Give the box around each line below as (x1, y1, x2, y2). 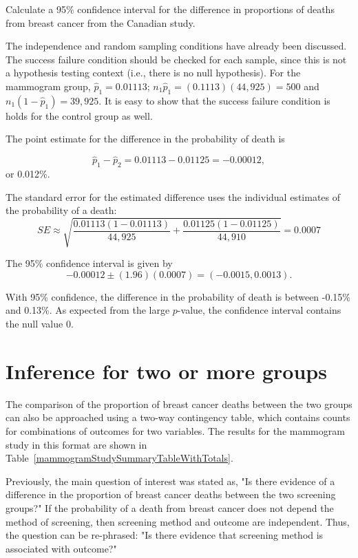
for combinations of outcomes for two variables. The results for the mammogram (6, 423, 345, 438)
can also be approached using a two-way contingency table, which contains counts (6, 410, 350, 425)
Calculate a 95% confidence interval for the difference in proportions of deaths (6, 2, 335, 16)
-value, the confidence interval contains (177, 303, 341, 317)
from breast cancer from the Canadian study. (6, 15, 196, 30)
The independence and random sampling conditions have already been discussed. (6, 39, 347, 53)
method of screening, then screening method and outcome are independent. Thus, (6, 514, 350, 528)
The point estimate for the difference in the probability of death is (6, 131, 285, 146)
